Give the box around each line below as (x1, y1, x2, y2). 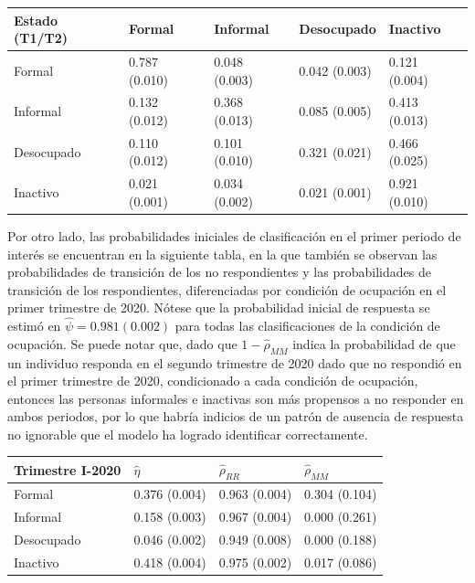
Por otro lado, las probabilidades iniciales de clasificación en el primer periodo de (7, 226, 461, 245)
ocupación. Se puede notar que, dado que (7, 334, 237, 353)
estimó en (7, 316, 61, 335)
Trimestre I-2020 (14, 460, 121, 479)
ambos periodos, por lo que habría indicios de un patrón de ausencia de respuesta (7, 407, 464, 426)
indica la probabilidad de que (292, 334, 456, 353)
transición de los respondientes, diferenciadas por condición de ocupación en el (7, 280, 447, 299)
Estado (14, 10, 58, 29)
